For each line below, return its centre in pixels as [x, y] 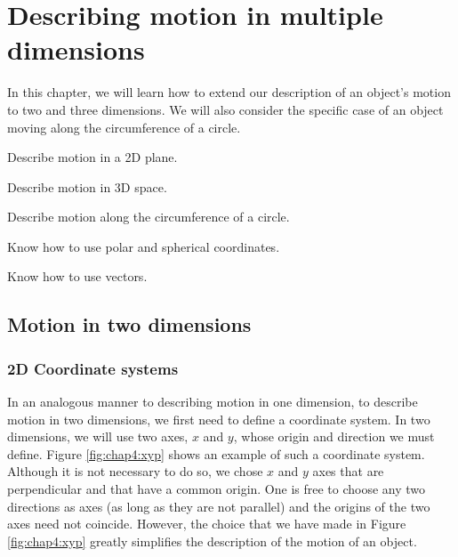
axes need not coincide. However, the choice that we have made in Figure [207, 524]
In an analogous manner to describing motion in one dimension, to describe [213, 402]
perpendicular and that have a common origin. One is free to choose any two [217, 489]
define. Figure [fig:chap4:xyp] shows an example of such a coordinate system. [216, 453]
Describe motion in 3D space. [87, 186]
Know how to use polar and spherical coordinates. [144, 246]
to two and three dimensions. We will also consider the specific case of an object [225, 109]
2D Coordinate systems [93, 368]
